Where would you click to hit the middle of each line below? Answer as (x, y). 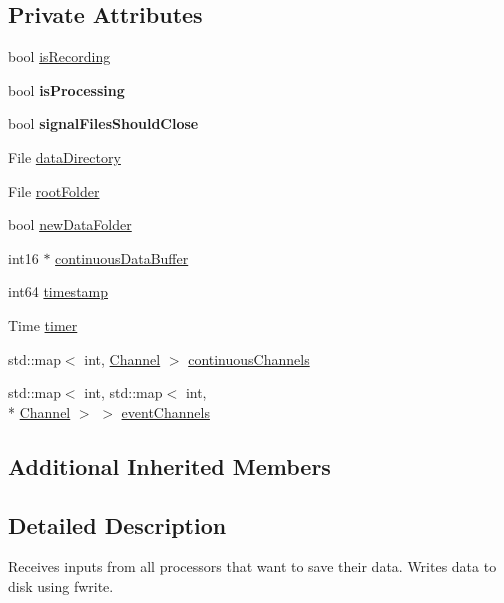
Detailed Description (117, 524)
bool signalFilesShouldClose (103, 123)
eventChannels (165, 411)
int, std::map (123, 392)
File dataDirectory (64, 156)
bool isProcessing (66, 89)
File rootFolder (54, 190)
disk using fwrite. (61, 585)
